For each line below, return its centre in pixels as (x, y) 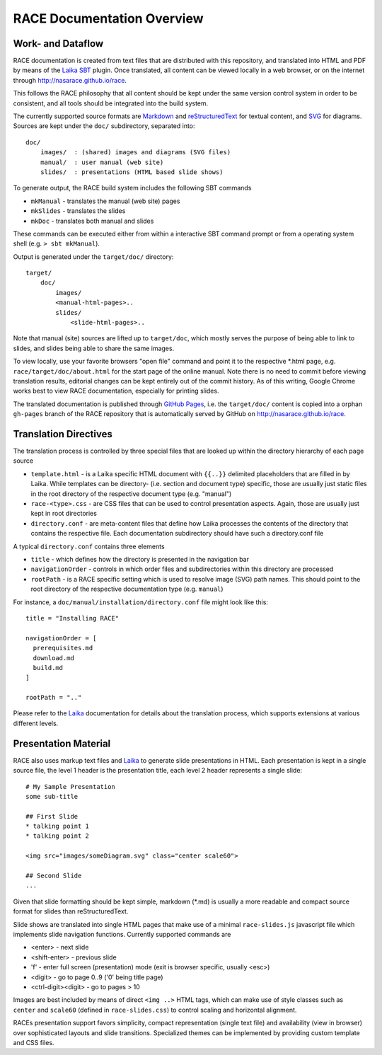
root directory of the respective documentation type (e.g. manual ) (127, 589)
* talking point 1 (58, 826)
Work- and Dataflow (58, 44)
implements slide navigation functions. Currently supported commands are (122, 934)
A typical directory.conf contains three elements (89, 546)
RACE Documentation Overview (109, 18)
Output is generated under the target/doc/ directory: (93, 256)
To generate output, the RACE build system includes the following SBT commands (132, 188)
